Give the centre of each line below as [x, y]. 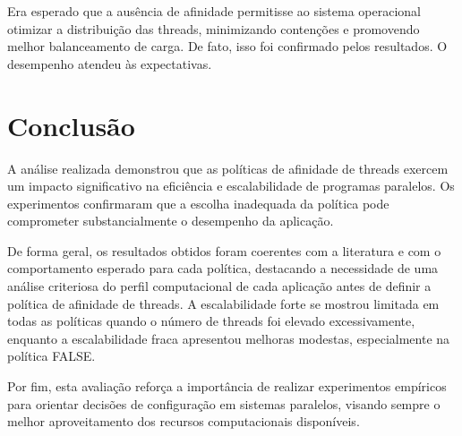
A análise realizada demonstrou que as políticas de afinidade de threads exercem [228, 168]
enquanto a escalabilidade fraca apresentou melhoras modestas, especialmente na [229, 338]
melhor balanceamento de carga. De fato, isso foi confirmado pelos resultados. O [227, 46]
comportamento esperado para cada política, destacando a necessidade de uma [223, 268]
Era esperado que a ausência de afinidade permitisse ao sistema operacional [214, 11]
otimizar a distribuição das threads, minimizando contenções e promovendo [214, 28]
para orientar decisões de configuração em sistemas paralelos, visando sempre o [224, 403]
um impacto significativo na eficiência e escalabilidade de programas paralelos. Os [231, 186]
